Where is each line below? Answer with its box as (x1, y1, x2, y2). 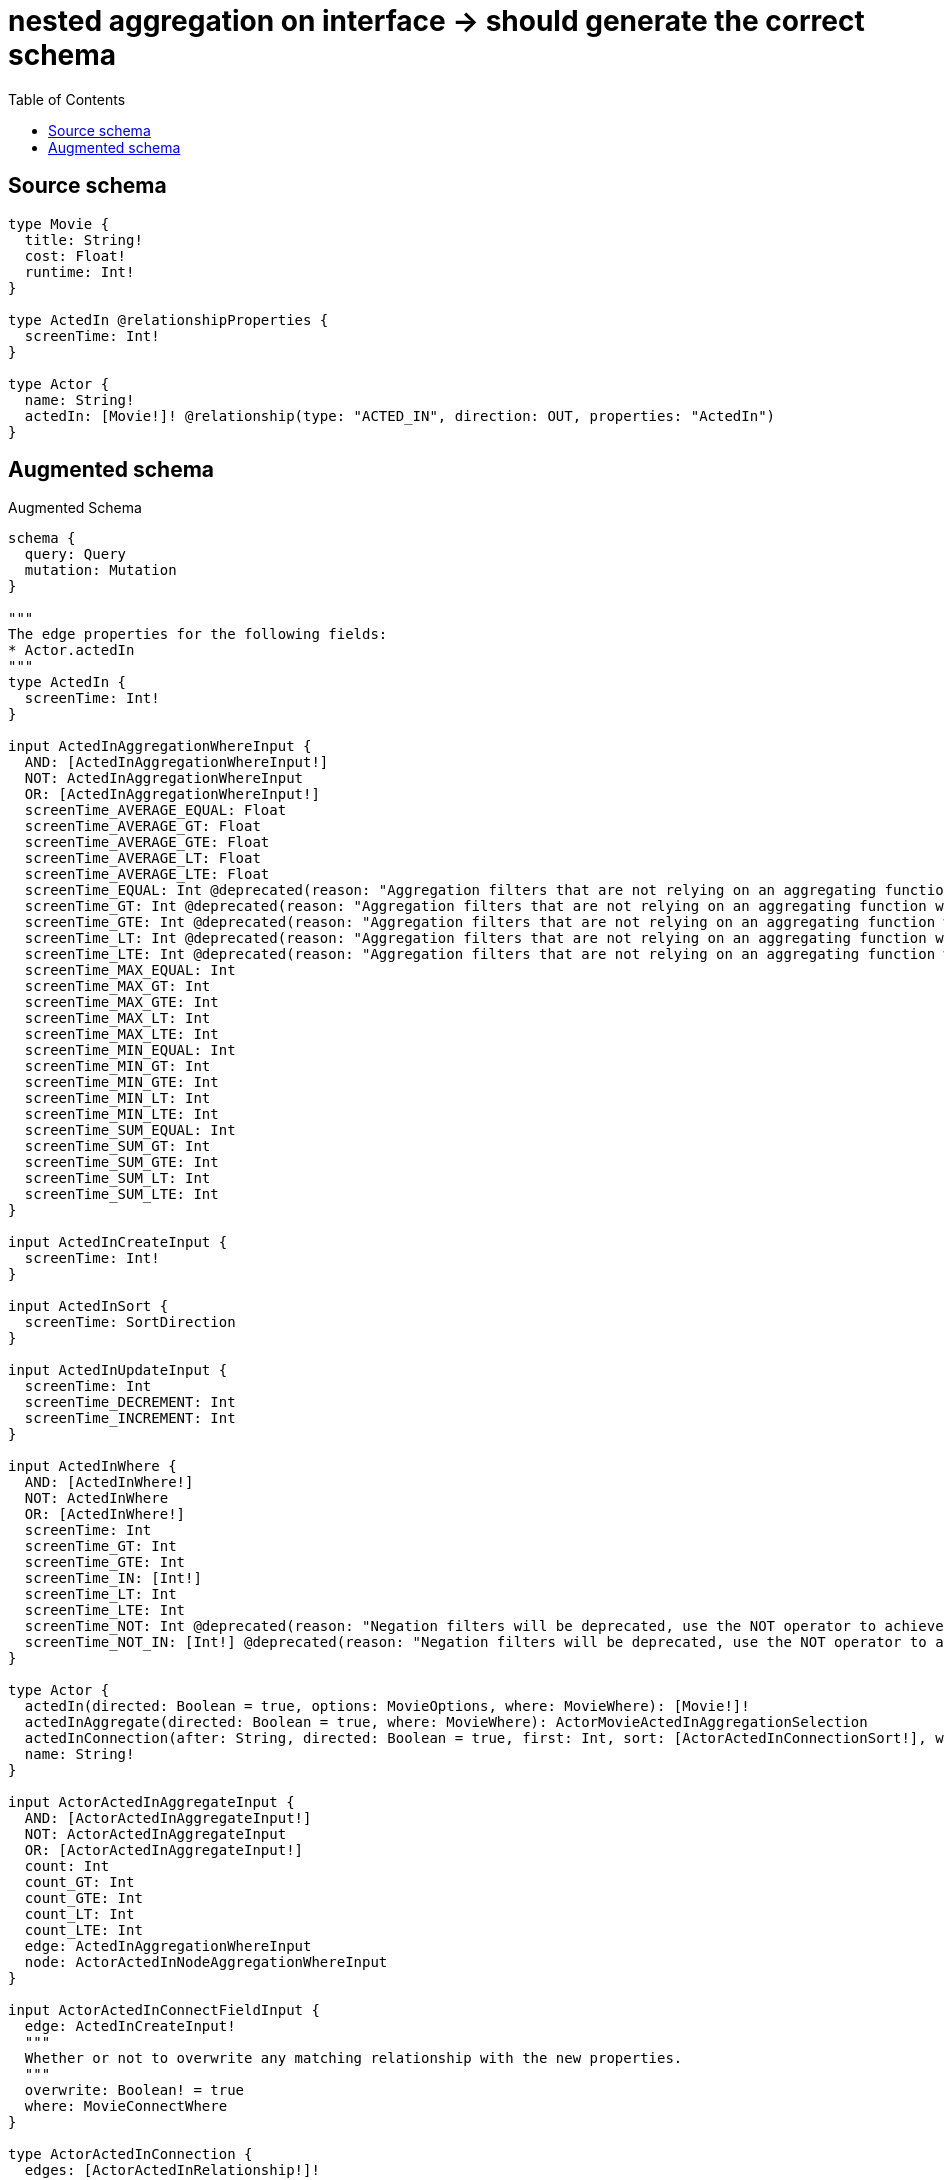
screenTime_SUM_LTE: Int (24, 1186, 219, 1203)
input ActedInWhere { (8, 1458, 177, 1475)
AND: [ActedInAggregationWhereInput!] (24, 754, 329, 771)
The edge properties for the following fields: (8, 626, 388, 643)
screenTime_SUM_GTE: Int (24, 1154, 219, 1171)
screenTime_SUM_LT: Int (24, 1170, 211, 1187)
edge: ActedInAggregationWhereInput (24, 1938, 312, 1955)
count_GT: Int (24, 1874, 135, 1891)
